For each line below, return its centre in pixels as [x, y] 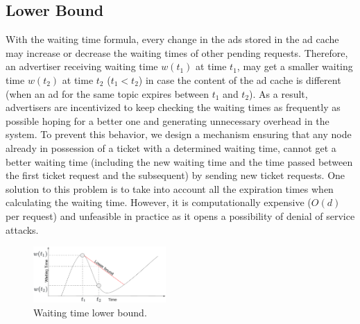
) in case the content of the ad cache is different [240, 79]
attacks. [22, 229]
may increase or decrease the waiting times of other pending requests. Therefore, [177, 52]
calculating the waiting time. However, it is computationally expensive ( [158, 202]
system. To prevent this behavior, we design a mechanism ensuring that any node [179, 134]
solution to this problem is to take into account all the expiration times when [170, 188]
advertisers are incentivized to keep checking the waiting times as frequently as [173, 107]
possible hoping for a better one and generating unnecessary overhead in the [168, 120]
